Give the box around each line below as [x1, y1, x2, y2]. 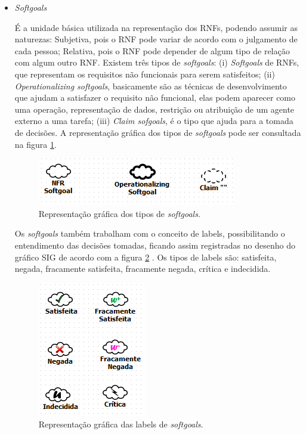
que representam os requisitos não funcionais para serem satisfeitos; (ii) [14, 67, 275, 80]
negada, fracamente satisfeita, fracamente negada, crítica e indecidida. [14, 262, 271, 275]
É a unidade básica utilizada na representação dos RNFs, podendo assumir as [14, 21, 298, 33]
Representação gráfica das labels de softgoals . [38, 418, 203, 430]
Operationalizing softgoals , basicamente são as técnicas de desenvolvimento [14, 79, 287, 92]
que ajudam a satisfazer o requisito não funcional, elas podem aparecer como [14, 91, 296, 104]
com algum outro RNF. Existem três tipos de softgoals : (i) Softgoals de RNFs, [14, 56, 299, 69]
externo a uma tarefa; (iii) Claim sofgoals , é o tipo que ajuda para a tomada [14, 114, 293, 127]
